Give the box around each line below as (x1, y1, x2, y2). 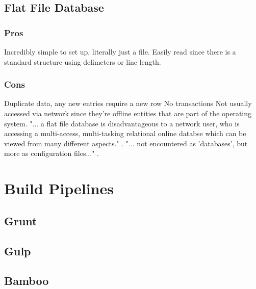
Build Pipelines (4, 178, 114, 199)
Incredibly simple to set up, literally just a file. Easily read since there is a (4, 46, 236, 57)
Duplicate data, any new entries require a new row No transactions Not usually (4, 98, 252, 109)
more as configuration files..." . (4, 148, 99, 159)
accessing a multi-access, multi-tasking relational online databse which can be (4, 128, 246, 139)
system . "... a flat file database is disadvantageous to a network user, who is (4, 118, 240, 128)
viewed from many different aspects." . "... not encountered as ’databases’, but (4, 138, 248, 148)
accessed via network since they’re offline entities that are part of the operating (4, 108, 252, 118)
